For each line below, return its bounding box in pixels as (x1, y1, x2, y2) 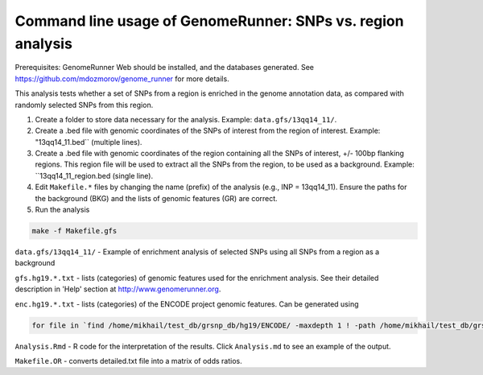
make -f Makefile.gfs (31, 226, 118, 236)
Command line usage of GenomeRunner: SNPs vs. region (14, 12, 404, 30)
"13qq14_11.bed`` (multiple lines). (35, 137, 142, 146)
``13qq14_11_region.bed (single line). (35, 171, 153, 180)
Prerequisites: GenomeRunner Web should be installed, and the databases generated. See (14, 63, 314, 72)
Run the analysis (35, 205, 90, 215)
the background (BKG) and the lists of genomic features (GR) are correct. (35, 193, 278, 203)
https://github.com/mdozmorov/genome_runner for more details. (14, 73, 229, 84)
